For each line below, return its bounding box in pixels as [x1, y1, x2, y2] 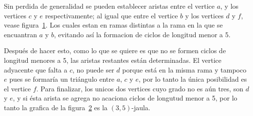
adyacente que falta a [4, 64, 68, 74]
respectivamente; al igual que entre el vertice [45, 10, 178, 20]
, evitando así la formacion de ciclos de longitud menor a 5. [54, 29, 231, 39]
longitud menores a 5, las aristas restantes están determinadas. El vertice [4, 55, 222, 65]
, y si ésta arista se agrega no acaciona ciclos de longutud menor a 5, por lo [13, 93, 237, 103]
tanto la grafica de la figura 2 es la [4, 102, 108, 112]
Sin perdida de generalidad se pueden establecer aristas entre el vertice [4, 1, 215, 11]
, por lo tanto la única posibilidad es [138, 74, 247, 84]
